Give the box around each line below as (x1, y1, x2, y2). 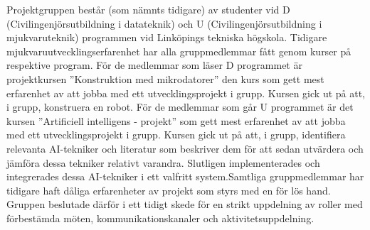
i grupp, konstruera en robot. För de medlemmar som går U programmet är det (6, 99, 354, 114)
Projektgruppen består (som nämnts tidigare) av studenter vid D (6, 2, 290, 16)
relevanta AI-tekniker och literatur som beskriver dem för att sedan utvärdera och (6, 141, 364, 155)
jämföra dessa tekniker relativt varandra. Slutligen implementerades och (6, 155, 320, 170)
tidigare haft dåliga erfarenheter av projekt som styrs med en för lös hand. (6, 182, 331, 197)
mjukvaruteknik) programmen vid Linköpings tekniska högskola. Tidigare (6, 30, 327, 45)
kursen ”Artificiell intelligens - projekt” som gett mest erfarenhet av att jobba (6, 113, 346, 128)
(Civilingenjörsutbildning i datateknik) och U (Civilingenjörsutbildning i (6, 16, 322, 31)
